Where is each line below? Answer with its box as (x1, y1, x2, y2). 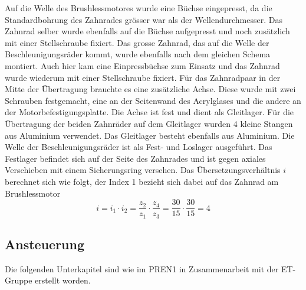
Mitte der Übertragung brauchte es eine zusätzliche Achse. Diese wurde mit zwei (5, 83, 296, 95)
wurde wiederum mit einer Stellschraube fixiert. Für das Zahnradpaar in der (5, 71, 281, 83)
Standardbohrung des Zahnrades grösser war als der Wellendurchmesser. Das (5, 13, 282, 25)
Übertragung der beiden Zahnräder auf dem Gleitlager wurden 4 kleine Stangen (5, 117, 293, 129)
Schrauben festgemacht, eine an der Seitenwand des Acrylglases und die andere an (5, 94, 301, 106)
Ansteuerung (5, 235, 85, 253)
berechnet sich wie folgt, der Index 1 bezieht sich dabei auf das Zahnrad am (5, 175, 279, 187)
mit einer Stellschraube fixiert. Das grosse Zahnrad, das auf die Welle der (5, 36, 269, 48)
